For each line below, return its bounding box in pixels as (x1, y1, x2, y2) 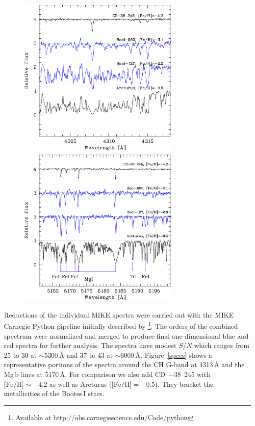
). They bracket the (154, 378, 213, 389)
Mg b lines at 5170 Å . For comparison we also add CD (4, 369, 165, 379)
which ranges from (194, 340, 250, 350)
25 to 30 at (4, 349, 37, 360)
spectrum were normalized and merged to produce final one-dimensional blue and (4, 330, 249, 341)
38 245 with (174, 369, 210, 379)
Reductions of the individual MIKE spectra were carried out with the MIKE (4, 309, 234, 319)
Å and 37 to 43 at (59, 349, 113, 360)
